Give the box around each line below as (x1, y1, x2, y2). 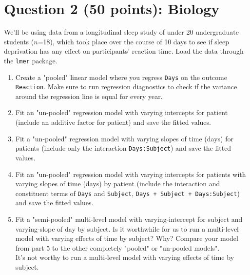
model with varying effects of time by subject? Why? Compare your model (15, 233, 238, 243)
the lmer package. (4, 55, 58, 65)
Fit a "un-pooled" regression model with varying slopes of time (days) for (15, 133, 233, 143)
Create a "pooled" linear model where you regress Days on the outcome (15, 72, 227, 82)
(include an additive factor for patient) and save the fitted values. (15, 117, 211, 127)
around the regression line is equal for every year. (15, 91, 163, 101)
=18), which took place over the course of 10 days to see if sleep (38, 36, 229, 46)
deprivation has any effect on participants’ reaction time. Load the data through (4, 46, 244, 56)
